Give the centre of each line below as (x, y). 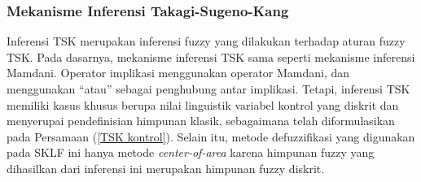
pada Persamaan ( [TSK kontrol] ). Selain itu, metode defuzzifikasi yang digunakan (211, 136)
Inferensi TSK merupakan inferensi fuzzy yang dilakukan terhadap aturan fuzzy (206, 41)
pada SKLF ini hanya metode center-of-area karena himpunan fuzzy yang (191, 152)
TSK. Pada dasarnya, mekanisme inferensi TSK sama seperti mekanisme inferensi (211, 56)
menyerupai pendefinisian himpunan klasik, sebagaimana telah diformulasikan (201, 121)
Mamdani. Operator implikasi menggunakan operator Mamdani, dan (178, 73)
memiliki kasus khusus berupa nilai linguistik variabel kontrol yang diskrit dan (203, 104)
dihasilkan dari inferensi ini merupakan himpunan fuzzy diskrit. (166, 168)
